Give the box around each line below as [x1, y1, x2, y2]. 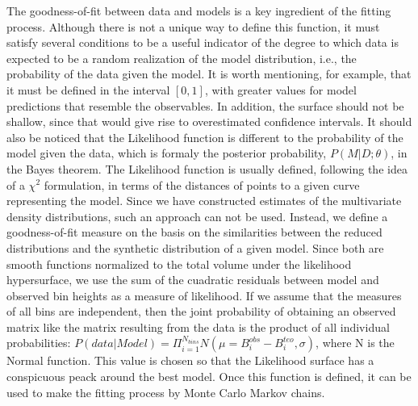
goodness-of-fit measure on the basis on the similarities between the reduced [6, 224, 382, 241]
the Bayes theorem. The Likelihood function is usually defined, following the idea [6, 160, 408, 177]
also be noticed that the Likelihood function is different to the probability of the [6, 128, 403, 145]
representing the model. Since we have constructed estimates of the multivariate [6, 192, 402, 209]
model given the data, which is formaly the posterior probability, [6, 144, 327, 161]
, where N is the [316, 334, 395, 351]
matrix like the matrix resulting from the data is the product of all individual [6, 318, 390, 335]
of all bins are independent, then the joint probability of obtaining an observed [6, 303, 396, 320]
